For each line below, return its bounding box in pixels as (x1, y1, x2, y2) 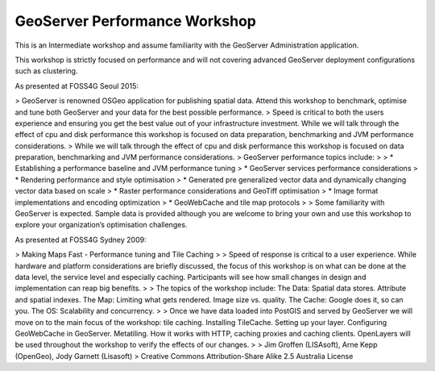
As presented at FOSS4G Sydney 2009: (14, 235, 147, 244)
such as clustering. (14, 66, 78, 76)
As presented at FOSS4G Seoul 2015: (14, 81, 139, 90)
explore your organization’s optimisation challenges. (14, 220, 188, 230)
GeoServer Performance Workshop (14, 12, 257, 30)
